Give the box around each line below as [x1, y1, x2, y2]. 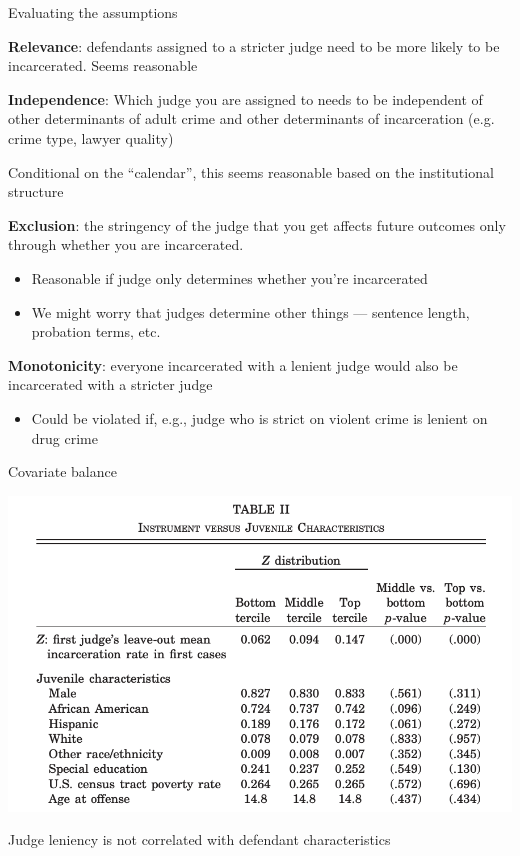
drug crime [31, 427, 98, 448]
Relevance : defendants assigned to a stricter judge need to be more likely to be [8, 35, 500, 56]
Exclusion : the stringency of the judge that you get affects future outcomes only [8, 214, 506, 235]
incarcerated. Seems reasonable [8, 55, 198, 76]
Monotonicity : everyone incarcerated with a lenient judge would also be [8, 354, 458, 375]
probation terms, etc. [31, 321, 161, 342]
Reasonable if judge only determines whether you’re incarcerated [31, 267, 428, 288]
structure [8, 181, 64, 202]
